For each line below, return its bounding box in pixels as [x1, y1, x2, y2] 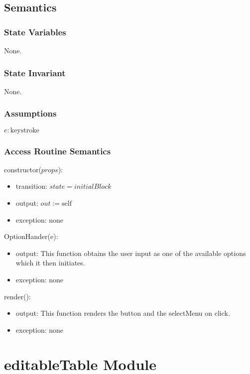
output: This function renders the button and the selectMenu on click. [15, 308, 230, 318]
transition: [15, 181, 47, 191]
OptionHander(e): [4, 231, 58, 242]
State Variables [4, 25, 66, 38]
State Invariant [4, 66, 66, 79]
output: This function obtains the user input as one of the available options [15, 248, 246, 258]
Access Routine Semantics [4, 144, 111, 157]
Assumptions [4, 107, 57, 120]
